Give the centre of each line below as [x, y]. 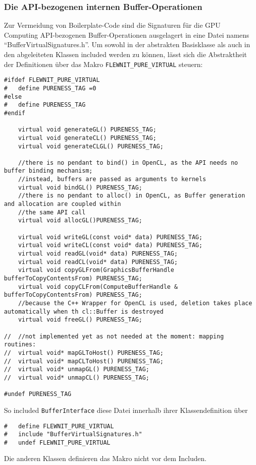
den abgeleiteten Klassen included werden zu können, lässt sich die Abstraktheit [126, 54]
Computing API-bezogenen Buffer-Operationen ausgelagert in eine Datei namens [127, 34]
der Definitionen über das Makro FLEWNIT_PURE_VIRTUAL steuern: [103, 64]
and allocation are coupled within [63, 204]
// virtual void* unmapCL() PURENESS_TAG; [77, 377]
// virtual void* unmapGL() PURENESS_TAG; [77, 369]
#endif [15, 113]
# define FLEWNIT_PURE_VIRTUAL [59, 426]
